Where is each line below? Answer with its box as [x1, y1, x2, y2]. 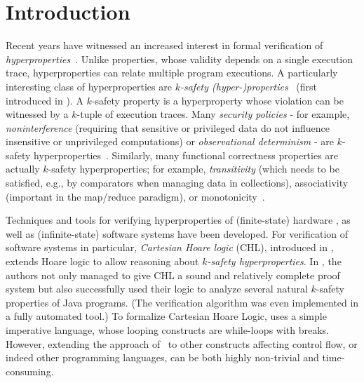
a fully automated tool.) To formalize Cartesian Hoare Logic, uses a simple [6, 309, 327, 323]
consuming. [6, 363, 54, 378]
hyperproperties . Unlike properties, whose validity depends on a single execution [6, 51, 353, 66]
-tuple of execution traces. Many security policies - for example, [76, 107, 350, 121]
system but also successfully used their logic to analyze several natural [6, 281, 308, 296]
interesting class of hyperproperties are [6, 79, 172, 93]
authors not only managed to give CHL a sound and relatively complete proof [6, 267, 340, 282]
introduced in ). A [6, 93, 83, 107]
